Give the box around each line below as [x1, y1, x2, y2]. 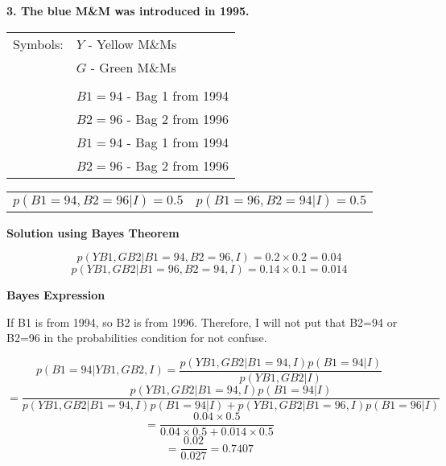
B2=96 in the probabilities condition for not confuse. [6, 329, 267, 346]
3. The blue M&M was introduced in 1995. [6, 2, 250, 19]
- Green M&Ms [90, 57, 176, 76]
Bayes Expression [6, 287, 105, 303]
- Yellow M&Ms [88, 34, 177, 53]
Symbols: [13, 34, 64, 53]
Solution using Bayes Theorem [6, 224, 180, 241]
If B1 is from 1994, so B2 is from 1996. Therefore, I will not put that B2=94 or [6, 313, 398, 330]
